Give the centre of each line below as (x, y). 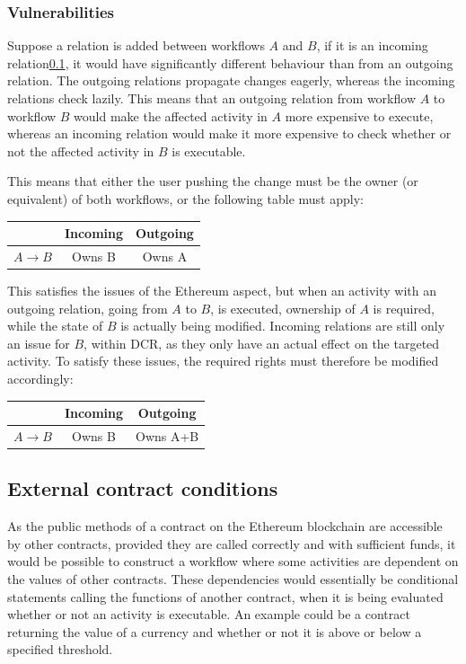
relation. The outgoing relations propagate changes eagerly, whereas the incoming (231, 80)
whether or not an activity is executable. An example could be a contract (209, 614)
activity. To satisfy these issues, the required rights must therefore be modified (223, 361)
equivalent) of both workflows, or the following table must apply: (185, 198)
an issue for (39, 343)
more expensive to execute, (359, 115)
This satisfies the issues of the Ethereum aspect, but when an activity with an (222, 290)
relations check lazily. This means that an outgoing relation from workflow (211, 98)
